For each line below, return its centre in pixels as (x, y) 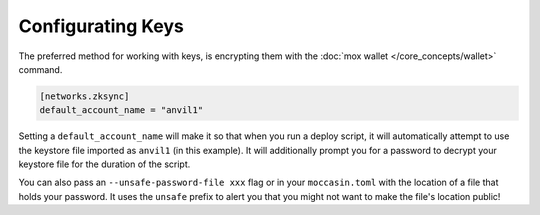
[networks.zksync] (84, 96)
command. (40, 69)
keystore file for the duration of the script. (104, 164)
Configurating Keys (101, 26)
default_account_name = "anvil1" (121, 110)
